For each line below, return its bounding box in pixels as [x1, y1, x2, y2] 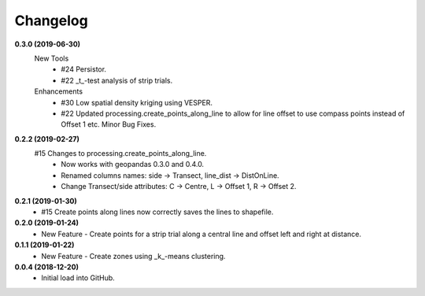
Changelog [14, 12, 88, 29]
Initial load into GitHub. [41, 273, 116, 283]
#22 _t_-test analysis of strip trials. [61, 76, 173, 85]
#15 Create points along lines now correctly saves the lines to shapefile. [41, 207, 274, 216]
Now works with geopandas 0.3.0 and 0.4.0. [61, 160, 205, 169]
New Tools [34, 54, 69, 63]
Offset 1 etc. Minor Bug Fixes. [61, 120, 157, 129]
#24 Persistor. [61, 65, 106, 74]
